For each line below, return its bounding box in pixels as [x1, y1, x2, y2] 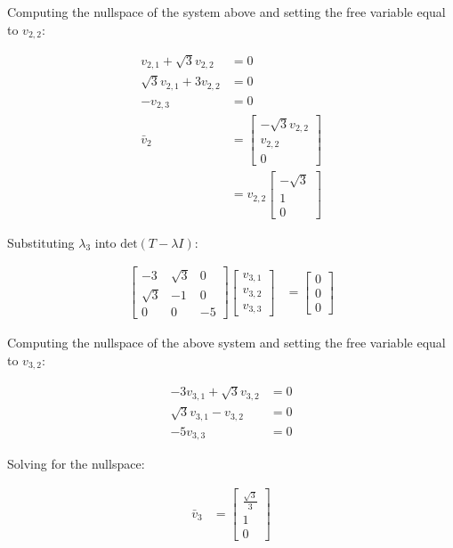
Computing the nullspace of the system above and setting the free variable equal [7, 3, 446, 20]
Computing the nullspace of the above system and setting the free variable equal [7, 333, 446, 352]
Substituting [7, 233, 75, 251]
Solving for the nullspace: [7, 454, 145, 473]
